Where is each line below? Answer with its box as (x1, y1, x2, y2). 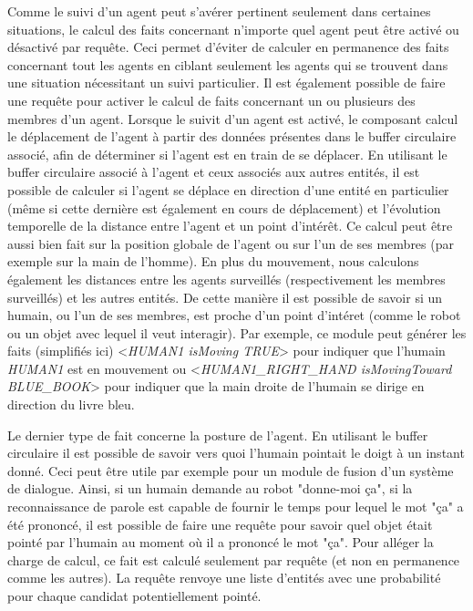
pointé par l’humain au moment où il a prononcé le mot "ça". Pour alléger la (7, 533, 434, 552)
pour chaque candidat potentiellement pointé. (7, 586, 262, 605)
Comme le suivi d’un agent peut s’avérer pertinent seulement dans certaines (7, 2, 431, 20)
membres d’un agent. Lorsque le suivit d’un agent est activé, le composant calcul (7, 109, 458, 128)
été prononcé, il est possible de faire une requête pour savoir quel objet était (7, 514, 433, 533)
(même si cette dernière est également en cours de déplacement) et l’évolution (7, 198, 441, 217)
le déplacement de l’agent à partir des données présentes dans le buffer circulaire (7, 127, 457, 146)
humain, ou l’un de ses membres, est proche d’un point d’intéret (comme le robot (7, 305, 461, 325)
